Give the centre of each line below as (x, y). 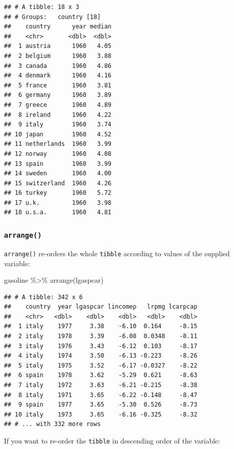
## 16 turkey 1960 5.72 (58, 193)
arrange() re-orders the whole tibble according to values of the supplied (117, 253)
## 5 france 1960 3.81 (58, 85)
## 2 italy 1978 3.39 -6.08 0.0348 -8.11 (101, 336)
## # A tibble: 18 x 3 (42, 7)
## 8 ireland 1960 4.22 (58, 115)
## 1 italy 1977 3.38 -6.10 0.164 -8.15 (101, 326)
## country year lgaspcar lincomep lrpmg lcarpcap (101, 307)
